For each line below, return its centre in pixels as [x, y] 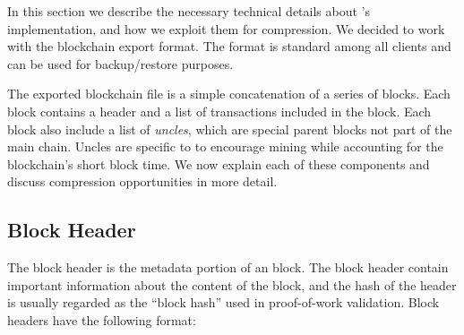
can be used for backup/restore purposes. [120, 63]
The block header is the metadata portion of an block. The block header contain [228, 267]
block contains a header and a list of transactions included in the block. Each [219, 111]
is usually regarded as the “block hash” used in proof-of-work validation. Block [223, 302]
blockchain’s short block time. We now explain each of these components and [219, 163]
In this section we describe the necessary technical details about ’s [189, 11]
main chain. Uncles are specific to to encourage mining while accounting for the [225, 146]
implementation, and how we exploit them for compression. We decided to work [226, 28]
